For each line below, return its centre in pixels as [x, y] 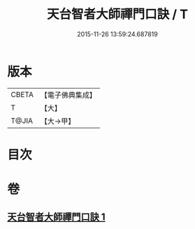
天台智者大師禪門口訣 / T [117, 14]
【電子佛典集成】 [68, 95]
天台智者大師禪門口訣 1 [57, 217]
